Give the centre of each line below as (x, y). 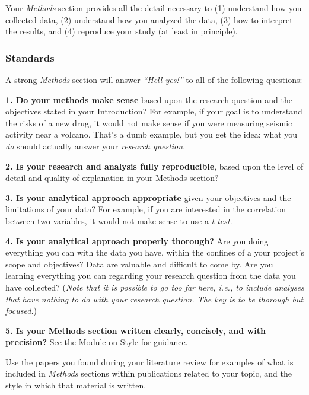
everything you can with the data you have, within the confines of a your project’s (155, 252)
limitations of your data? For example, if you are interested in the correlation (146, 209)
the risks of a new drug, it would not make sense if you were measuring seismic (149, 122)
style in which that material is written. (76, 385)
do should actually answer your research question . (95, 146)
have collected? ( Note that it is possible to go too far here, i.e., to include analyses (155, 287)
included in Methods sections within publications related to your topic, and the (149, 373)
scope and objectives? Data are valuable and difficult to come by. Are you (139, 264)
